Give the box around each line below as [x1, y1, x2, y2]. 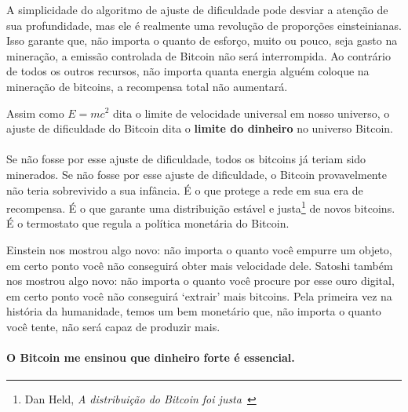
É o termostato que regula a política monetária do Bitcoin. [6, 215, 290, 232]
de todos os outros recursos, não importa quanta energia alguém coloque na [6, 63, 370, 79]
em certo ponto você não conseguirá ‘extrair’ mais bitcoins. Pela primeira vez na [6, 287, 392, 304]
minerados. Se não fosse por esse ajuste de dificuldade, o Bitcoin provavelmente [6, 166, 387, 182]
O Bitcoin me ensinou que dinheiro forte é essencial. [6, 349, 295, 366]
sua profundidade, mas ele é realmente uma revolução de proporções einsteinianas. [6, 16, 402, 33]
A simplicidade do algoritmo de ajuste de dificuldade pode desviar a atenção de [6, 2, 388, 17]
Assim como [6, 104, 64, 121]
